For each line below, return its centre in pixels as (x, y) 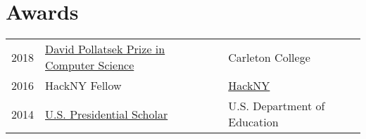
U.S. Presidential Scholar (107, 114)
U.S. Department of (277, 106)
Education (253, 122)
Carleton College (269, 57)
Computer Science (90, 65)
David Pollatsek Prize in (105, 49)
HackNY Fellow (83, 86)
